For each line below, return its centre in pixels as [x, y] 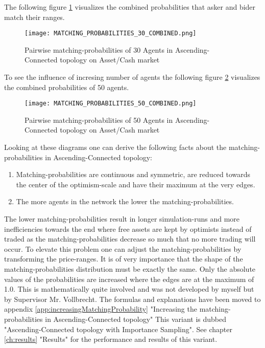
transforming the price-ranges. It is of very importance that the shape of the [124, 259]
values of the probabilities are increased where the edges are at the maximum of [129, 279]
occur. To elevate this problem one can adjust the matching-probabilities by [123, 248]
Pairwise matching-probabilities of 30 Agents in [99, 49]
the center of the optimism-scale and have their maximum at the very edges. [136, 184]
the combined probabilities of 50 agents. [67, 87]
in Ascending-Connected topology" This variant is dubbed [136, 319]
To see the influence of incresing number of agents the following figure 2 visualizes [132, 77]
